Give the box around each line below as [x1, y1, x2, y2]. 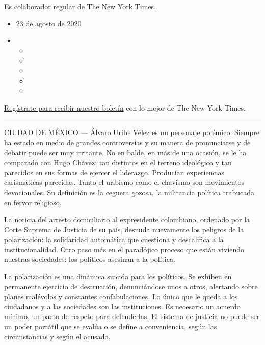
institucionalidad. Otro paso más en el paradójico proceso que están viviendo [4, 244, 245, 254]
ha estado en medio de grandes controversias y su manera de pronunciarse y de [4, 137, 251, 147]
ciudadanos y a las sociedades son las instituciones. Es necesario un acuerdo [4, 301, 241, 311]
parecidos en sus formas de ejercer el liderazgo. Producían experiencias [4, 167, 225, 177]
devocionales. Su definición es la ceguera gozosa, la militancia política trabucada [4, 187, 255, 197]
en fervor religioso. [4, 197, 62, 207]
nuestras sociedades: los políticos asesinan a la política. [4, 254, 175, 264]
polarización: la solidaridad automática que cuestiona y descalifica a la [4, 234, 224, 245]
